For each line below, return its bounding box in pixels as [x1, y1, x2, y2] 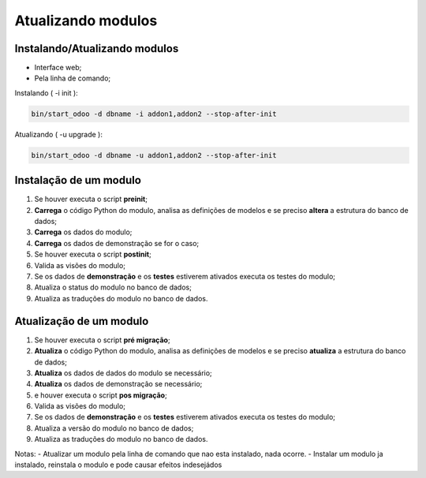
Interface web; [34, 63, 82, 73]
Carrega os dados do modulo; [34, 227, 133, 237]
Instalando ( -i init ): [14, 88, 78, 98]
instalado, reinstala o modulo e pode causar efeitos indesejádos [14, 460, 222, 469]
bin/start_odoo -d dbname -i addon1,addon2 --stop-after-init [31, 109, 277, 118]
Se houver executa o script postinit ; [34, 249, 151, 260]
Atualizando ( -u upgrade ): [14, 129, 103, 139]
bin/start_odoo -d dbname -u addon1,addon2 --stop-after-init [31, 151, 277, 159]
